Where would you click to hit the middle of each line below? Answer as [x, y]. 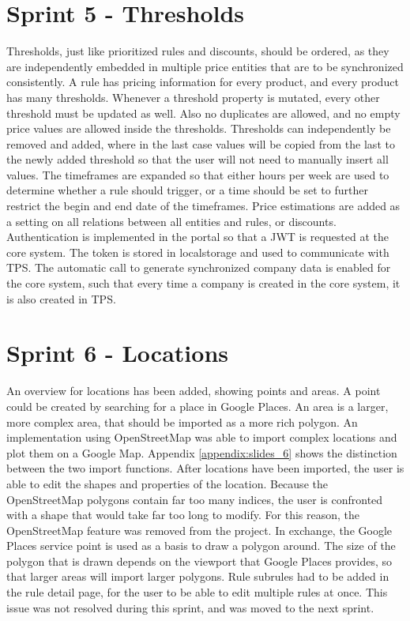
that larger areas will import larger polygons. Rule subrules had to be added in [198, 576]
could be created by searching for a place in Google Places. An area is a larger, [197, 406]
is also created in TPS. [61, 298]
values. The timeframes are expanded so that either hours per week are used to [198, 174]
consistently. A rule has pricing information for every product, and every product [203, 82]
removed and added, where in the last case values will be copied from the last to [201, 143]
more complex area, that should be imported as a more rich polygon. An [182, 422]
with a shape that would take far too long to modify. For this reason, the [183, 515]
